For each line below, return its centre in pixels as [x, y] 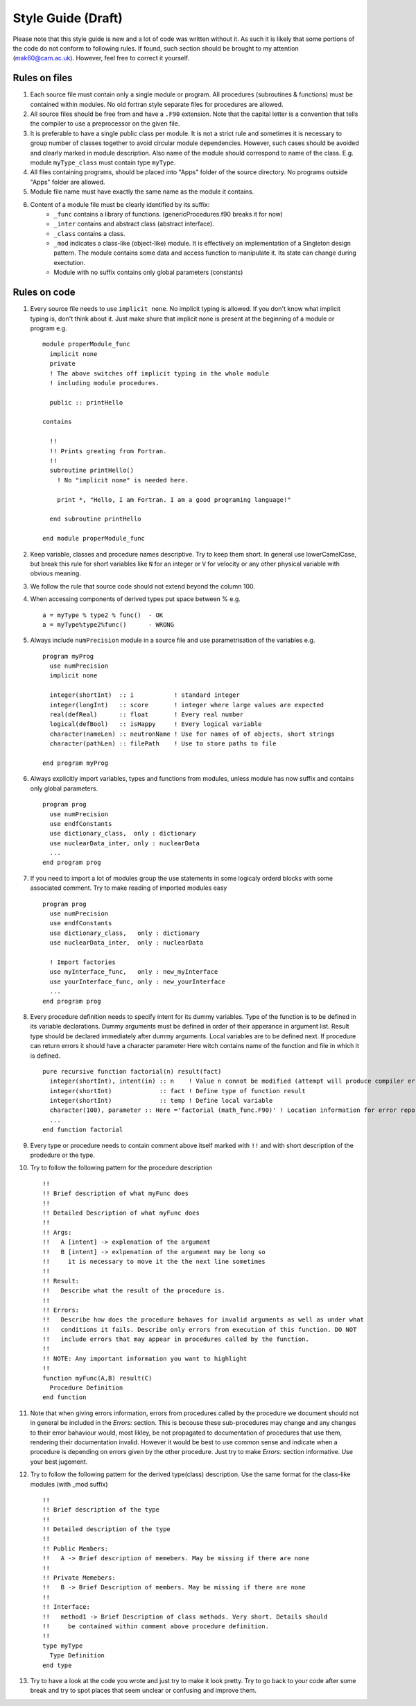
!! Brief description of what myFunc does [116, 1193]
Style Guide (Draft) [68, 18]
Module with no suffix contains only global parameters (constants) [148, 272]
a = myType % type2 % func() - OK [103, 615]
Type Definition [77, 1656]
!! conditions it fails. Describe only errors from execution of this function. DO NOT [200, 1329]
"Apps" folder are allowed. [68, 182]
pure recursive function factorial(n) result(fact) [132, 1071]
